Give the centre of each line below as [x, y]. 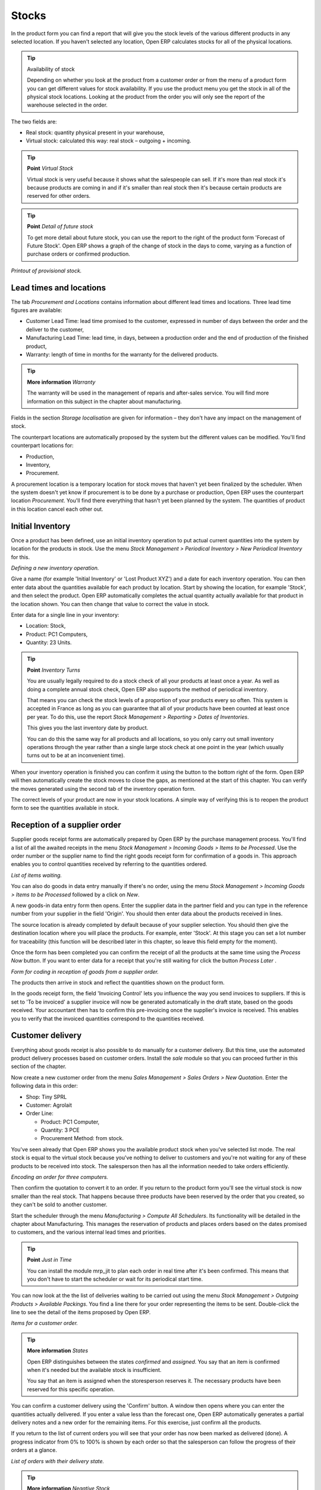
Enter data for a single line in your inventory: [65, 614]
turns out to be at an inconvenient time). [76, 755]
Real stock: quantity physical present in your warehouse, [95, 133]
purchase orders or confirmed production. [79, 254]
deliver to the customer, [55, 329]
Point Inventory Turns [53, 670]
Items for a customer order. [45, 1323]
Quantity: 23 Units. [49, 642]
